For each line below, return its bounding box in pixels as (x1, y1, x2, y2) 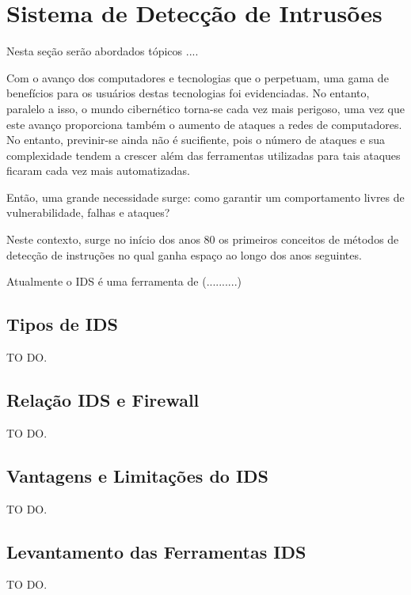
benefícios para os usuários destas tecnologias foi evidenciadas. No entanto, (6, 85, 370, 101)
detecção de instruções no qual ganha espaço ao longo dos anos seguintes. (6, 246, 362, 263)
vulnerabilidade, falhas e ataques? (6, 204, 170, 221)
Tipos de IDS (6, 312, 118, 336)
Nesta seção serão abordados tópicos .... (6, 43, 199, 59)
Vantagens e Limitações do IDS (6, 463, 269, 487)
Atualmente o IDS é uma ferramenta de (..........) (6, 273, 242, 290)
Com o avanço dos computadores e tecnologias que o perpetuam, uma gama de (6, 69, 389, 85)
